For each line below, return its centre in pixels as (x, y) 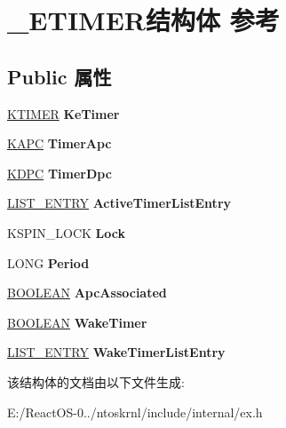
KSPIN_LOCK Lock (66, 232)
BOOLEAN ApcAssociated (87, 293)
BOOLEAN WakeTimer (77, 322)
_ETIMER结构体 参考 (143, 20)
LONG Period (48, 262)
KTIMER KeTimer (64, 113)
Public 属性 (60, 76)
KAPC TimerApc (60, 143)
